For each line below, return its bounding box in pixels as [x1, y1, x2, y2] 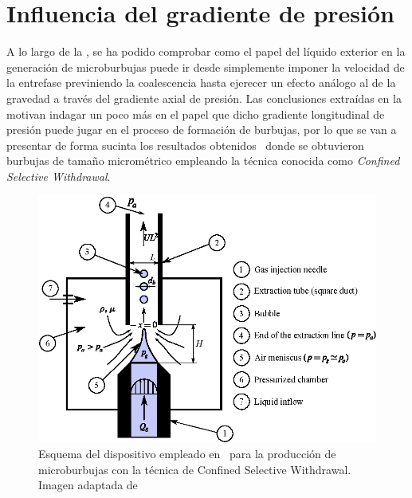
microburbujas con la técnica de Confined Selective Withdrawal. [38, 461, 351, 477]
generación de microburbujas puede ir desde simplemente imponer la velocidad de [6, 58, 405, 75]
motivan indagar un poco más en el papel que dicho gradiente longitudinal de [6, 105, 385, 122]
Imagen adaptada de [38, 476, 138, 493]
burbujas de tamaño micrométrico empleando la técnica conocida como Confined [6, 152, 400, 169]
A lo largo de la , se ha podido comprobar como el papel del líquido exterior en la [6, 43, 406, 60]
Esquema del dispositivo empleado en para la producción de [38, 445, 336, 462]
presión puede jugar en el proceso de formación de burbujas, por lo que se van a [6, 121, 397, 138]
